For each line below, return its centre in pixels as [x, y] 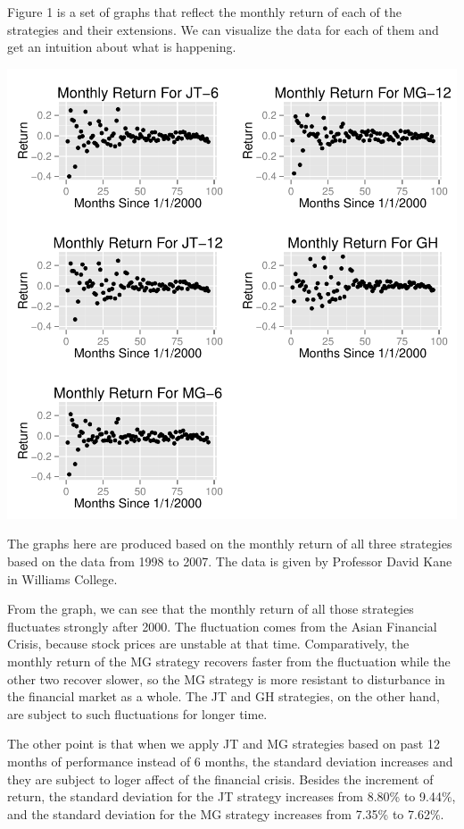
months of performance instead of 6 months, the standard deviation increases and [230, 761]
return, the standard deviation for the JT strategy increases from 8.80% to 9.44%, [232, 796]
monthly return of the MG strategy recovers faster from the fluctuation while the [229, 661]
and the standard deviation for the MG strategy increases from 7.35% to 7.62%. [226, 813]
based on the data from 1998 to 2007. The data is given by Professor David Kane [230, 561]
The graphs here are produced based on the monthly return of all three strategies [230, 544]
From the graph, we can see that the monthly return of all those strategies [211, 609]
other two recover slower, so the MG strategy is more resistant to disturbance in [226, 678]
